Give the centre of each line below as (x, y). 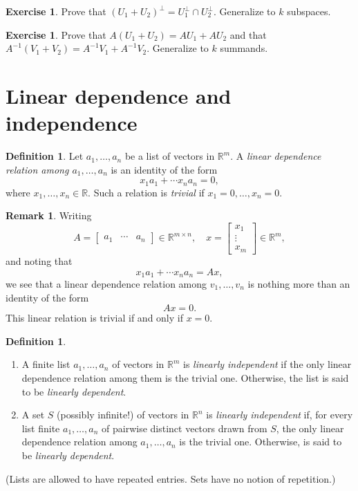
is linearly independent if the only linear (267, 364)
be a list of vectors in (170, 156)
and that (248, 34)
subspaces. (309, 11)
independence (72, 123)
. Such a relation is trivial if (146, 192)
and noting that (39, 260)
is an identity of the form (164, 169)
